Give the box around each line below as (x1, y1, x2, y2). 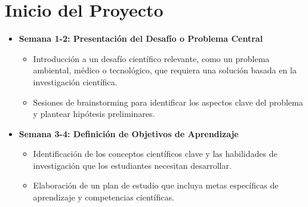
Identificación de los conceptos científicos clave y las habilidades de (33, 147, 278, 160)
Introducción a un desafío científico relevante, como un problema (33, 52, 270, 64)
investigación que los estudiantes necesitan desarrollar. (33, 159, 232, 171)
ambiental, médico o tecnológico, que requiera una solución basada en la (33, 64, 297, 76)
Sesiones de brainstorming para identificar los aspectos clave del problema (33, 95, 303, 108)
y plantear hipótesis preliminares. (33, 107, 155, 120)
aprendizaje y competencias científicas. (33, 191, 174, 203)
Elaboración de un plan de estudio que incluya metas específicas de (33, 179, 279, 191)
